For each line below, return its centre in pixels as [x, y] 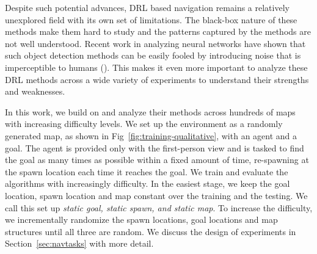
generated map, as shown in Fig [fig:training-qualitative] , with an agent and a [151, 135]
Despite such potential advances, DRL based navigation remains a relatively [147, 7]
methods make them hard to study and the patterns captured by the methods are [158, 31]
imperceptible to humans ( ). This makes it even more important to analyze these [156, 67]
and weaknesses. [35, 91]
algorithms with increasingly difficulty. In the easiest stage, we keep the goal [148, 183]
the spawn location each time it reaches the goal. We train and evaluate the [147, 171]
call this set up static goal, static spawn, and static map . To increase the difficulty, [159, 207]
